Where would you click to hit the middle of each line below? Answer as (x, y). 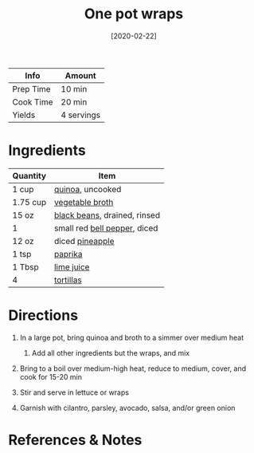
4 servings (81, 115)
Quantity (29, 175)
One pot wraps (134, 14)
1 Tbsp (26, 266)
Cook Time (33, 102)
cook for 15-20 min (51, 376)
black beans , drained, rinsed (107, 215)
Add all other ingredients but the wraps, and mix (110, 353)
